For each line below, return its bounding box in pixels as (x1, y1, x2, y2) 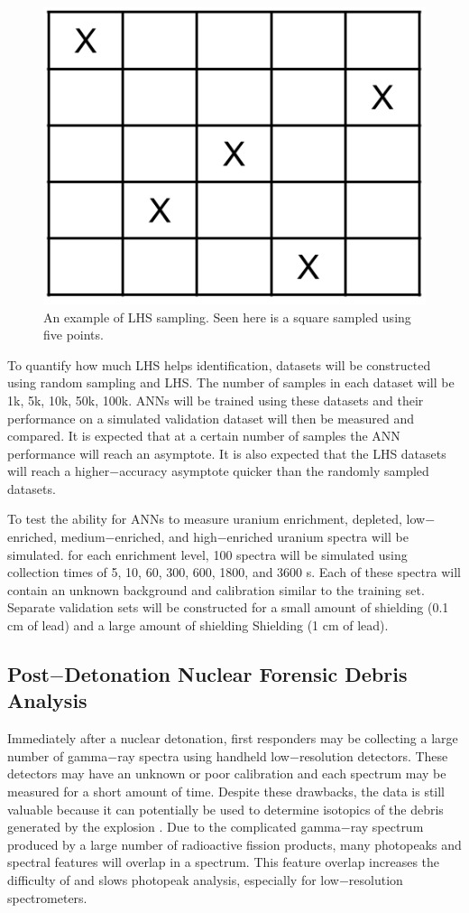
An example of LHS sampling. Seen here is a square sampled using (43, 307, 411, 326)
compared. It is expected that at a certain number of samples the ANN (7, 426, 400, 445)
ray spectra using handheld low (117, 746, 290, 765)
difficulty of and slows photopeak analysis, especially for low (7, 870, 339, 889)
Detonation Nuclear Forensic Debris (64, 660, 408, 688)
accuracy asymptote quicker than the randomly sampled (119, 461, 429, 480)
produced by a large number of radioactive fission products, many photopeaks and (7, 834, 462, 853)
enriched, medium (7, 527, 106, 546)
